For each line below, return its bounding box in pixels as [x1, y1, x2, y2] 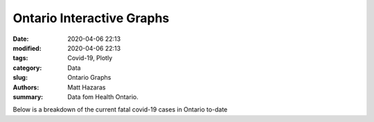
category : [12, 63, 42, 72]
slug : [12, 73, 28, 82]
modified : [12, 44, 42, 52]
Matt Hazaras [67, 83, 106, 91]
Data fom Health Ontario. [67, 92, 139, 101]
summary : [12, 92, 44, 101]
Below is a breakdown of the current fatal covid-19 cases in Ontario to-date [12, 105, 228, 114]
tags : [12, 54, 28, 62]
